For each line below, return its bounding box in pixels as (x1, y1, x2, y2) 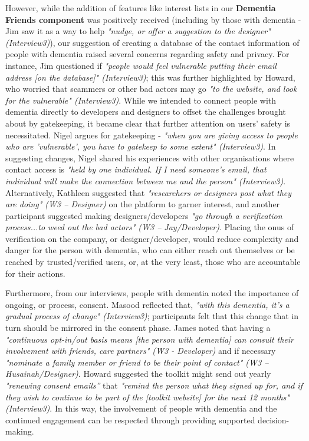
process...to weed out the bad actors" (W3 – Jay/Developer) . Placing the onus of (5, 221, 294, 233)
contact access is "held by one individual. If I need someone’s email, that (5, 163, 267, 175)
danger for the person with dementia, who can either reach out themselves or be (5, 244, 295, 256)
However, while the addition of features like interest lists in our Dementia (5, 2, 276, 14)
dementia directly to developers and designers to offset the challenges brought (5, 105, 286, 118)
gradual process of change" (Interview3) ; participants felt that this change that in (5, 310, 299, 322)
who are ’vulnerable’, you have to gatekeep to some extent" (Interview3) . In (5, 140, 276, 152)
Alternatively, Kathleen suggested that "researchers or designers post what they (5, 186, 292, 198)
